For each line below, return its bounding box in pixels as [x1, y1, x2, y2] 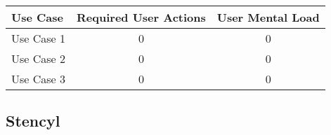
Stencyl [6, 110, 60, 132]
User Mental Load [216, 9, 320, 25]
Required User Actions [77, 9, 206, 25]
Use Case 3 [11, 71, 66, 87]
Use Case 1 [11, 30, 66, 46]
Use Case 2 [11, 50, 66, 66]
